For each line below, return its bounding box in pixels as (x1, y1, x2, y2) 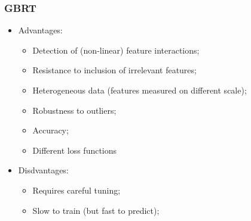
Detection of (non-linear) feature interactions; (32, 43, 200, 56)
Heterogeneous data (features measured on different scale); (32, 84, 247, 96)
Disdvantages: (18, 164, 69, 176)
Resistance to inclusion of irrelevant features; (32, 64, 197, 76)
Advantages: (18, 24, 63, 36)
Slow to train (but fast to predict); (32, 204, 160, 216)
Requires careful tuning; (32, 183, 121, 196)
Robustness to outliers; (32, 104, 117, 116)
